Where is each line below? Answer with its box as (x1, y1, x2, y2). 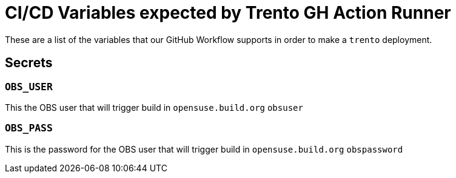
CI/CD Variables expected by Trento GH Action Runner (5, 2, 451, 23)
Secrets (5, 55, 53, 71)
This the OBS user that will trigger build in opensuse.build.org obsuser (5, 102, 303, 113)
